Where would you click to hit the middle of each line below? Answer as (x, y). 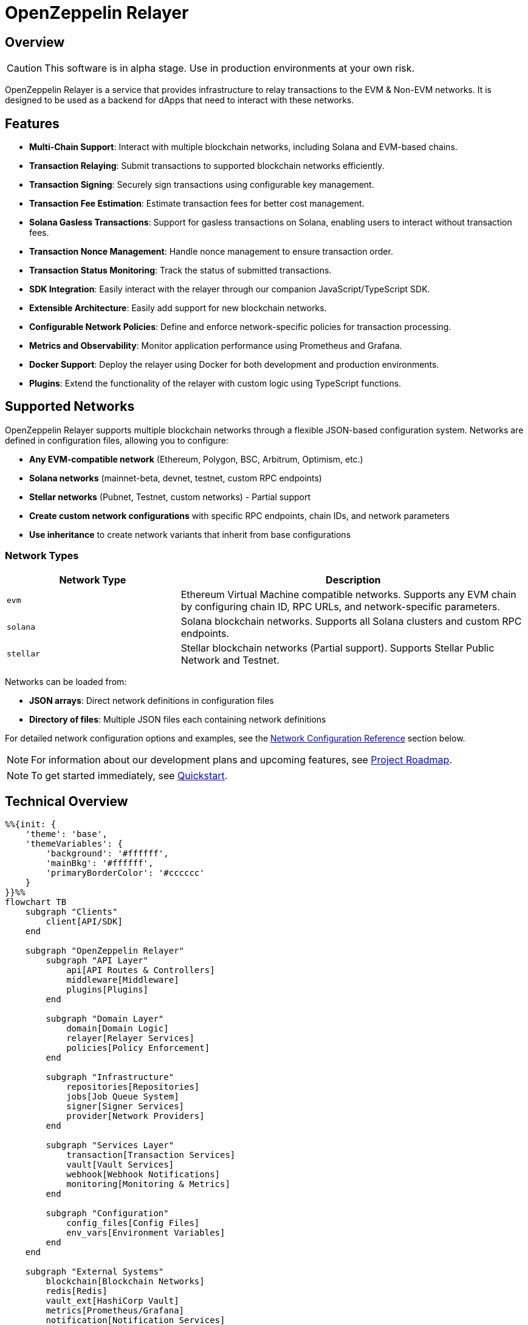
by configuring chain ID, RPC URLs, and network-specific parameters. (340, 606)
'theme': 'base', (66, 834)
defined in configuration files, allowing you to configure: (117, 440)
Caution (25, 68)
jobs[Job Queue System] (123, 1097)
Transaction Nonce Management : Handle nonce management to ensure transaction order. (211, 252)
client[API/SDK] (84, 922)
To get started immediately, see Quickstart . (129, 775)
